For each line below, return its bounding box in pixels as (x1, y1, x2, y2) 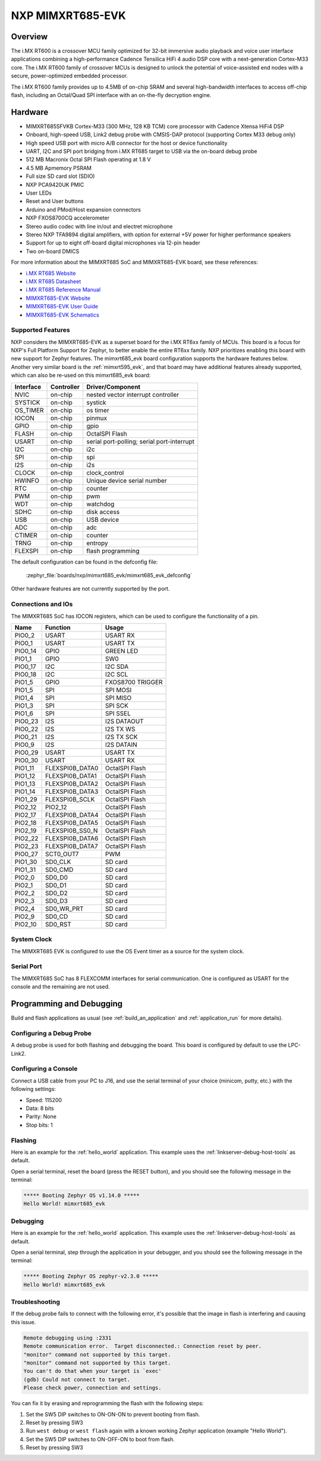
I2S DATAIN (105, 740, 138, 749)
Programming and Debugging (11, 999, 123, 1009)
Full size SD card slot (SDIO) (26, 173, 95, 180)
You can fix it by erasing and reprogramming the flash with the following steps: (11, 1400, 204, 1407)
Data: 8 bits (26, 1105, 54, 1112)
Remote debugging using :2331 (23, 1334, 112, 1341)
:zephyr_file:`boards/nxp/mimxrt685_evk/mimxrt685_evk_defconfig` (26, 572, 193, 578)
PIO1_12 (14, 771, 36, 780)
